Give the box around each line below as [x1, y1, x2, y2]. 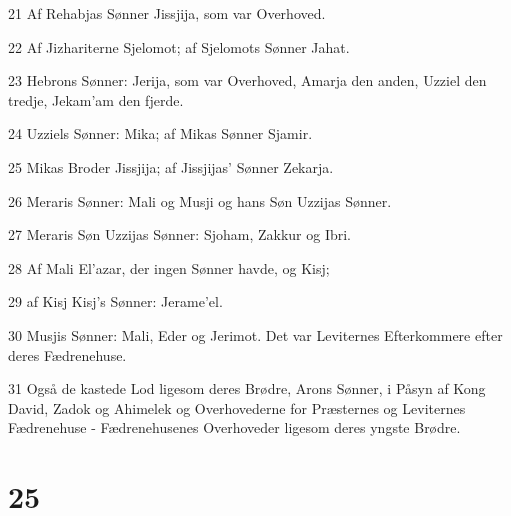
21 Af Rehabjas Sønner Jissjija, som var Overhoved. [8, 3, 326, 23]
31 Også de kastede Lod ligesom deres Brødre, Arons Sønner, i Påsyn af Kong [8, 378, 486, 399]
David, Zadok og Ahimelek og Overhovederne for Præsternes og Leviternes [8, 397, 466, 418]
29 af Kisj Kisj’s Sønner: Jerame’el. [8, 291, 223, 312]
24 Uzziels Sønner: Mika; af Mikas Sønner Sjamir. [8, 123, 313, 144]
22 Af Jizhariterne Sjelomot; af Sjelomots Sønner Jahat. [8, 36, 350, 57]
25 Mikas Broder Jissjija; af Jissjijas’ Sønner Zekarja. [8, 156, 334, 177]
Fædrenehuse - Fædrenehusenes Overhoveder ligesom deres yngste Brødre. [8, 417, 461, 438]
